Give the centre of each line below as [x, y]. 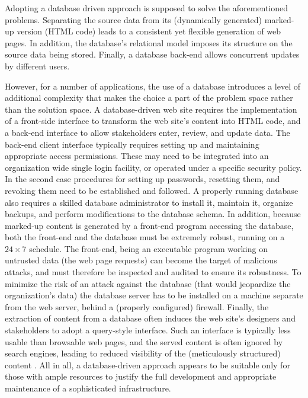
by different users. [37, 66]
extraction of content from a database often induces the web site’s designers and [150, 318]
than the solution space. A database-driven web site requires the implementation [151, 109]
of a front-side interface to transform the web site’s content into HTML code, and [153, 121]
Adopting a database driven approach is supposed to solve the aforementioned [147, 8]
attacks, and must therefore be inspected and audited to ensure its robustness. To [153, 272]
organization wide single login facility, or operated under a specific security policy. [153, 167]
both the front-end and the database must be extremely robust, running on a [145, 237]
